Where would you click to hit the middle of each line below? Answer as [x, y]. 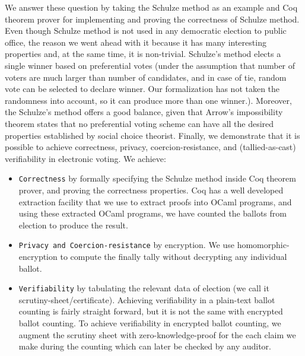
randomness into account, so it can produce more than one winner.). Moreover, [148, 100]
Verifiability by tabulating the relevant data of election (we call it [144, 288]
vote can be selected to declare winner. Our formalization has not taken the [142, 89]
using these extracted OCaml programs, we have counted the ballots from [152, 213]
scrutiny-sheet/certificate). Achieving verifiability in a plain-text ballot [147, 299]
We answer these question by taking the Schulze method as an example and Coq [151, 7]
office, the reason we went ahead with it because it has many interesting [136, 42]
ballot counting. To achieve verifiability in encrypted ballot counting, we [150, 323]
